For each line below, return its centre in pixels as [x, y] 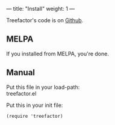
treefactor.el [21, 93]
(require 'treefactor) [35, 116]
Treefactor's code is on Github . [45, 20]
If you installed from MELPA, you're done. [58, 53]
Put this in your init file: [35, 105]
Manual [20, 72]
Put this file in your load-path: [43, 87]
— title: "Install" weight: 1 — [41, 9]
